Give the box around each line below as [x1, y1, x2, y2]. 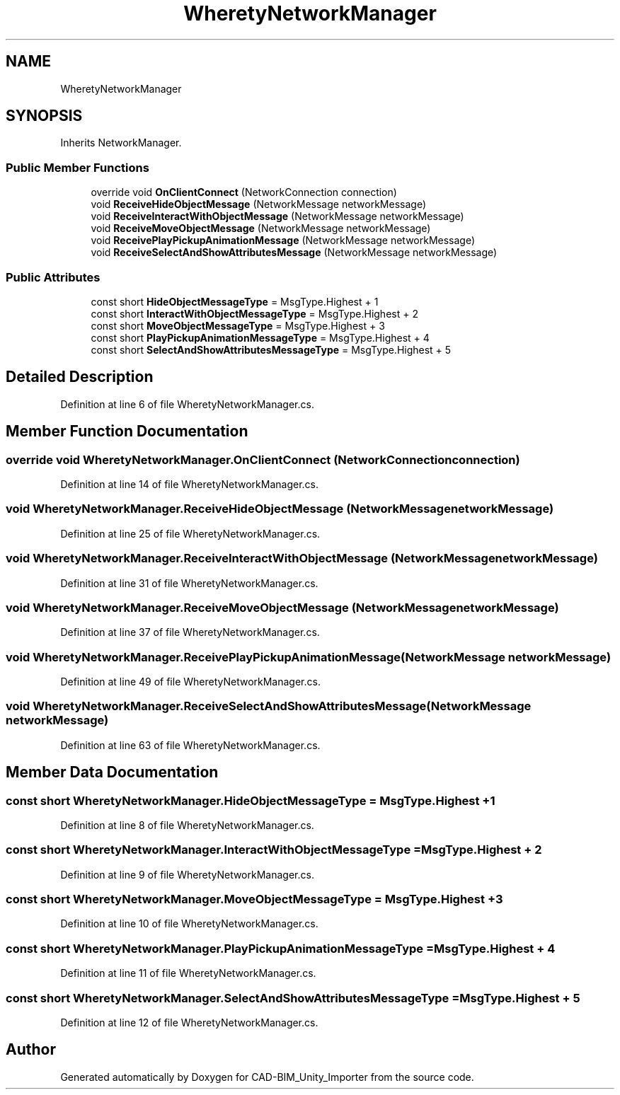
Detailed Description [6, 368, 154, 386]
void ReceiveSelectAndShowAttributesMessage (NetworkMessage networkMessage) [91, 246, 498, 259]
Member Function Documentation [6, 422, 248, 441]
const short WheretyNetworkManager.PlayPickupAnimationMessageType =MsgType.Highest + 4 [6, 941, 556, 956]
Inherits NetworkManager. [60, 137, 182, 149]
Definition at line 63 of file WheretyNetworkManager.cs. [60, 738, 321, 751]
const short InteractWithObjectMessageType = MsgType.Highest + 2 [91, 307, 418, 320]
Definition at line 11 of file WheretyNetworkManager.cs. [60, 967, 316, 980]
